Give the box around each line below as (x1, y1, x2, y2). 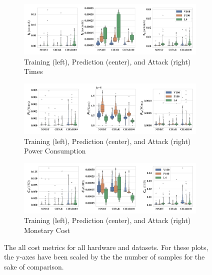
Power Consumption (24, 145, 86, 156)
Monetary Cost (24, 225, 70, 235)
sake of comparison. (4, 261, 64, 271)
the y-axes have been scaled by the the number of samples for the (4, 251, 205, 262)
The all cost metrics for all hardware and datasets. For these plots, (4, 241, 208, 252)
